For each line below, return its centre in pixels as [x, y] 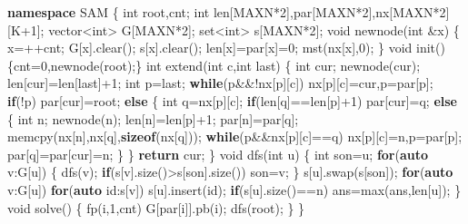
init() [431, 48]
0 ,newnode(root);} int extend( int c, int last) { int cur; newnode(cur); [230, 65]
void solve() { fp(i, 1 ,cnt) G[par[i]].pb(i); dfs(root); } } [156, 207]
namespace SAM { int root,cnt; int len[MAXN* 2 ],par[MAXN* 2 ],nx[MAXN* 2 [227, 12]
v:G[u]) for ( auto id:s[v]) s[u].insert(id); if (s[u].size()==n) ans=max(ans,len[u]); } [234, 189]
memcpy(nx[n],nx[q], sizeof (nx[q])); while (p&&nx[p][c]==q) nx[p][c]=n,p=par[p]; [235, 136]
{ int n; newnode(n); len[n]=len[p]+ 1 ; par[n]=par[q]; [153, 118]
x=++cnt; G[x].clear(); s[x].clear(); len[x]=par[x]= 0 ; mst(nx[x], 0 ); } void [210, 48]
